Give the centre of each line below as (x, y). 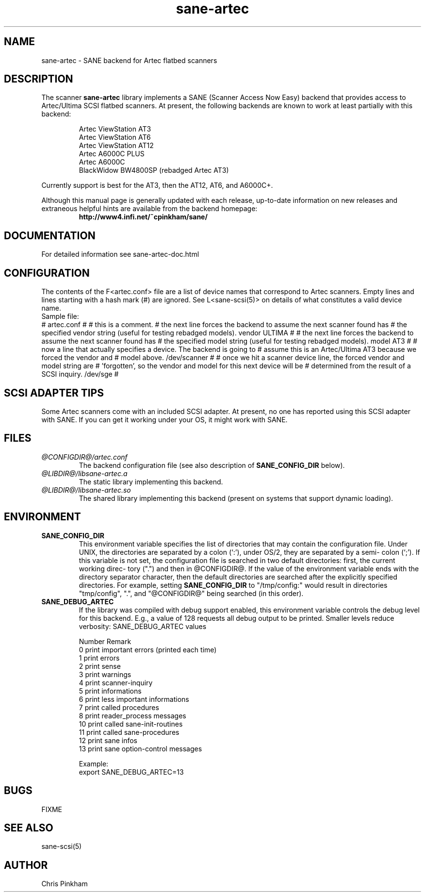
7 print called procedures (119, 707)
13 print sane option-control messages (140, 748)
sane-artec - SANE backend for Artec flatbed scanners (129, 60)
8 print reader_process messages (132, 715)
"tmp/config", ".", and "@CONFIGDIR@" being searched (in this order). (191, 593)
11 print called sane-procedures (129, 732)
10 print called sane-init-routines (131, 724)
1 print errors (99, 658)
